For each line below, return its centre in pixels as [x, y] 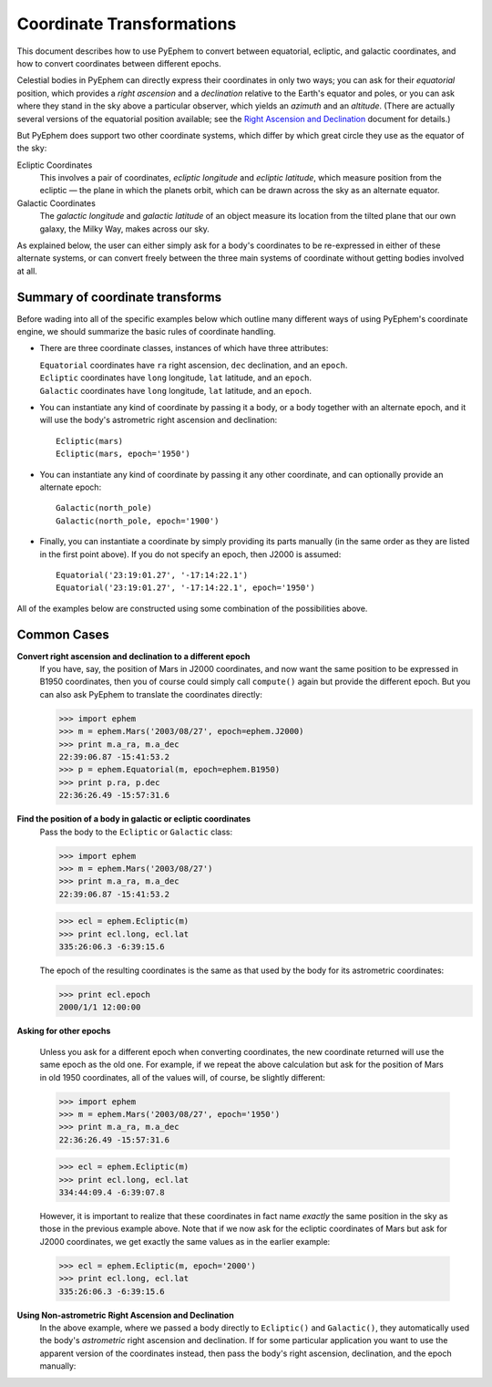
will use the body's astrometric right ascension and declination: [159, 420]
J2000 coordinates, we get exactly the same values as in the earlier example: [185, 1241]
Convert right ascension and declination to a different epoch [133, 656]
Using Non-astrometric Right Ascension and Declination [125, 1315]
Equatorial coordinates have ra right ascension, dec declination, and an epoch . [194, 365]
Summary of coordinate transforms [119, 297]
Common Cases [63, 634]
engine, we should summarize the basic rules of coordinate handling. [147, 332]
